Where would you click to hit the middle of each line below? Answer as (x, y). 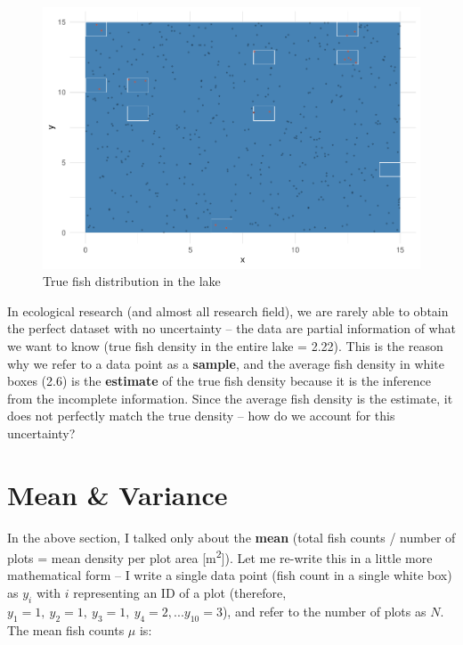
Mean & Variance (118, 494)
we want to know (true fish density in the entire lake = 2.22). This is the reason (225, 345)
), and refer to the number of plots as (324, 611)
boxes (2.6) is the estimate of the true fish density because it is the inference (219, 381)
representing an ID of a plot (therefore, (180, 593)
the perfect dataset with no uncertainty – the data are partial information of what (231, 328)
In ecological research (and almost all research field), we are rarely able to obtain (228, 310)
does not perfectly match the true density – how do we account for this (201, 416)
